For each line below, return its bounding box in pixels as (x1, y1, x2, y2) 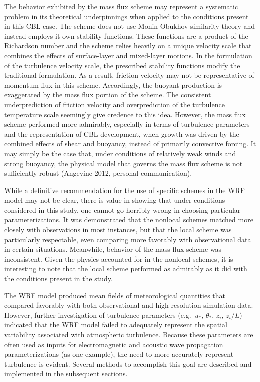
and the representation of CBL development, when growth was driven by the (4, 128, 239, 139)
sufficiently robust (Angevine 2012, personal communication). (4, 168, 192, 178)
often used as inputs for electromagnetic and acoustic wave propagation (4, 339, 223, 349)
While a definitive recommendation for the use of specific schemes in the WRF (4, 184, 245, 195)
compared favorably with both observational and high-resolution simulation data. (4, 300, 253, 310)
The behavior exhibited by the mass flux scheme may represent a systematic (4, 1, 238, 11)
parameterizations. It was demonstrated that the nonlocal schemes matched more (4, 214, 253, 225)
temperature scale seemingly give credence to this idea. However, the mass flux (4, 109, 246, 119)
